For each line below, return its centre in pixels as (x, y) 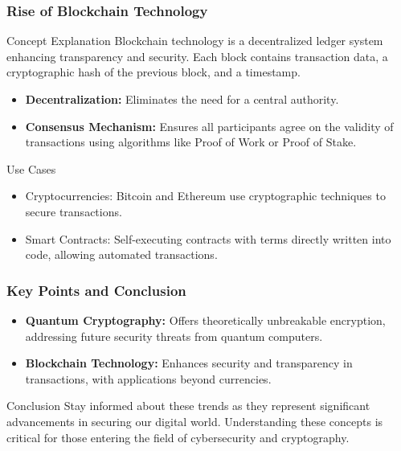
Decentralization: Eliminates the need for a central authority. (182, 99)
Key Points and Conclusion (96, 290)
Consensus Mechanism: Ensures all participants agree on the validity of (209, 126)
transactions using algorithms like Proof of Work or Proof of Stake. (191, 142)
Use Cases (31, 168)
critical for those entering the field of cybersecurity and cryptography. (178, 437)
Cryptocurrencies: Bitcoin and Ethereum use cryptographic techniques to (205, 196)
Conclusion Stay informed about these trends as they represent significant (188, 406)
